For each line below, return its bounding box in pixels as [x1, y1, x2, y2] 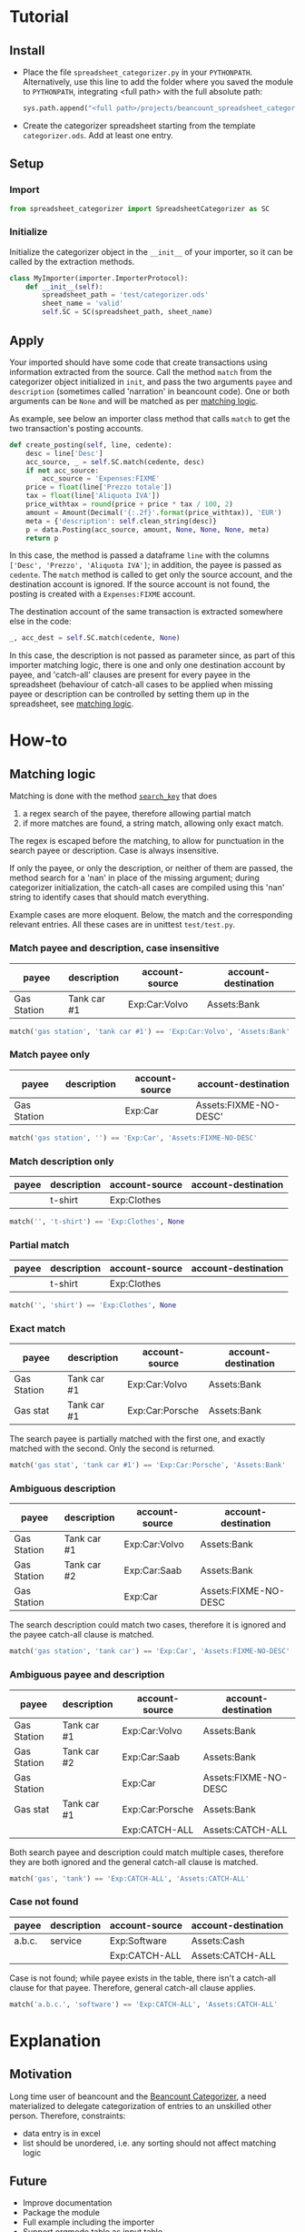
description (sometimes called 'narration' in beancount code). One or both [9, 385, 290, 397]
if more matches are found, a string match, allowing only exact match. [22, 817, 284, 829]
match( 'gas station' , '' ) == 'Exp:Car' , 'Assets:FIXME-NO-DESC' [9, 1133, 258, 1142]
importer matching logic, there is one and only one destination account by [9, 660, 286, 671]
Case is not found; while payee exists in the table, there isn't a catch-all [9, 1973, 277, 1983]
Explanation [9, 2030, 102, 2051]
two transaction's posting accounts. [9, 422, 143, 433]
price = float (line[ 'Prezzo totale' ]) [25, 482, 172, 492]
